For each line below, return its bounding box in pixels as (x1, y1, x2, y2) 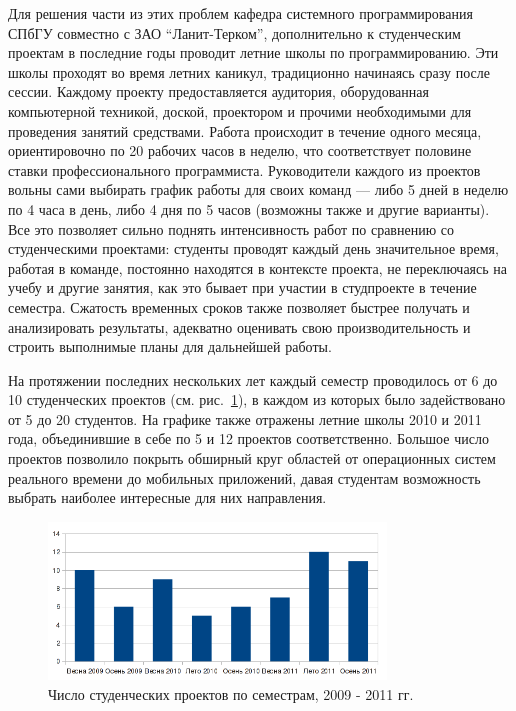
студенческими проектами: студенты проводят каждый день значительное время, (8, 238, 499, 259)
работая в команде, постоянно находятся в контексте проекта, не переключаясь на (8, 257, 508, 278)
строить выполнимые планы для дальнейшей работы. (8, 336, 332, 357)
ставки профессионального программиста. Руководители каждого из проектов (8, 159, 481, 180)
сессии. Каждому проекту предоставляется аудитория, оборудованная (8, 81, 429, 102)
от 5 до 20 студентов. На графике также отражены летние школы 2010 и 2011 (8, 408, 482, 429)
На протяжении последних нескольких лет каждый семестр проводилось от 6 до (8, 369, 498, 390)
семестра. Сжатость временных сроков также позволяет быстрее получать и (8, 296, 470, 317)
